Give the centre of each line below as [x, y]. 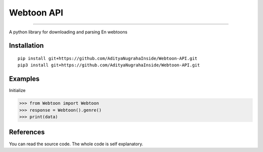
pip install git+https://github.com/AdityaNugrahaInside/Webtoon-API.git [108, 58]
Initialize [17, 91]
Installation [26, 46]
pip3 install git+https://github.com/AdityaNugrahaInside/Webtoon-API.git [109, 65]
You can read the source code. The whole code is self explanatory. [76, 144]
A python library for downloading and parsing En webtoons [68, 32]
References [27, 132]
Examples [24, 79]
